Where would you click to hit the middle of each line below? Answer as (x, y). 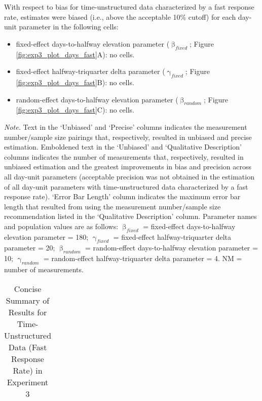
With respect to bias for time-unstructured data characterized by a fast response (129, 7)
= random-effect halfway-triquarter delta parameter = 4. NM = (143, 258)
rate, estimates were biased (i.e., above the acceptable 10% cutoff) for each (120, 16)
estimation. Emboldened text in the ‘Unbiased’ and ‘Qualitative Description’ (123, 147)
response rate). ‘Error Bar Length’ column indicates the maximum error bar (122, 196)
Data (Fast (28, 347)
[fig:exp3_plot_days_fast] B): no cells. (75, 82)
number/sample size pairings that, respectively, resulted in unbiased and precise (128, 137)
